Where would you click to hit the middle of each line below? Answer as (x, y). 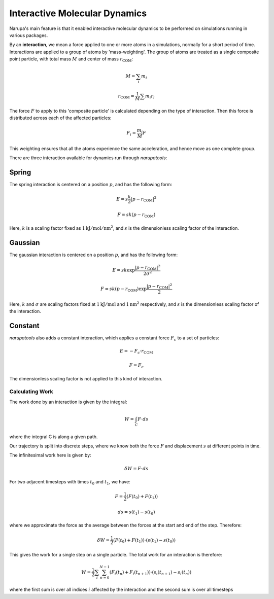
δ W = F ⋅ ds (136, 468)
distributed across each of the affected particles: (60, 118)
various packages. (29, 35)
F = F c (136, 366)
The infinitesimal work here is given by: (50, 455)
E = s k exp (124, 270)
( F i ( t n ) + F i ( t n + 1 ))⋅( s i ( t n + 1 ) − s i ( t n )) (150, 573)
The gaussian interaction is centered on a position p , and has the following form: (94, 255)
